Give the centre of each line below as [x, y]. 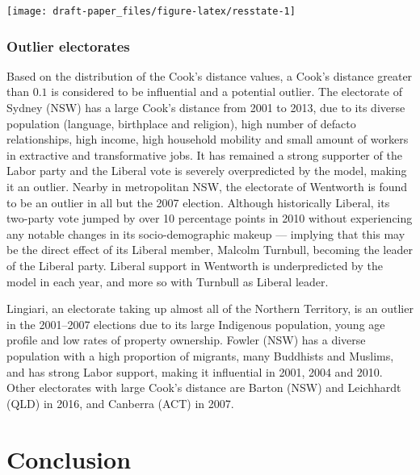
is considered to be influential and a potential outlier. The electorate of [227, 92]
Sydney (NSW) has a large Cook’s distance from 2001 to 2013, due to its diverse [206, 108]
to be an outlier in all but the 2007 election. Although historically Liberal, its [198, 202]
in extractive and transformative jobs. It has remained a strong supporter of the [204, 154]
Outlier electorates [68, 46]
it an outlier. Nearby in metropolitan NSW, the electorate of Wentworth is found [207, 187]
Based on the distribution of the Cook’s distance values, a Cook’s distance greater [210, 75]
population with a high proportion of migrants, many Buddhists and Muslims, [200, 355]
